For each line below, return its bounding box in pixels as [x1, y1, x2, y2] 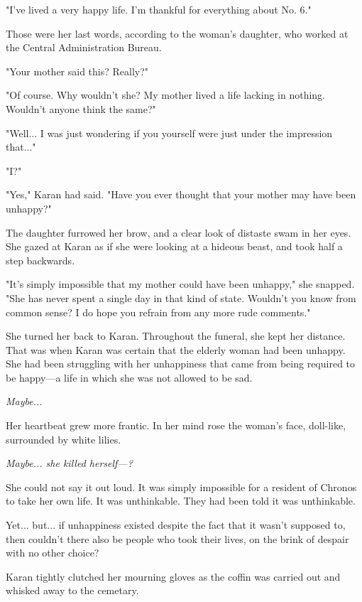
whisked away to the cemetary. [6, 583, 139, 598]
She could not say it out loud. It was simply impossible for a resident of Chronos [6, 479, 357, 494]
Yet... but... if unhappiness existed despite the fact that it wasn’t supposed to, [6, 517, 346, 532]
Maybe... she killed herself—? [6, 456, 133, 471]
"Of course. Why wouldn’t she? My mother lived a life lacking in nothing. [6, 87, 326, 102]
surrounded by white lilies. [6, 431, 121, 446]
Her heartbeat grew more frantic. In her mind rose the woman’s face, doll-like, [6, 418, 346, 433]
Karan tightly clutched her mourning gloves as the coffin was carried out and [6, 569, 341, 584]
